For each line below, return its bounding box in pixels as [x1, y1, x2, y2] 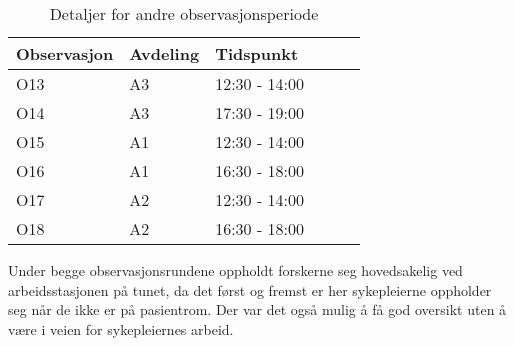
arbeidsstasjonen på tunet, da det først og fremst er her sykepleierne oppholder [8, 279, 492, 300]
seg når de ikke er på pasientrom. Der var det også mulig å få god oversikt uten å [8, 299, 507, 320]
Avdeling [129, 42, 200, 65]
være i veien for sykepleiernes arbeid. [8, 318, 234, 339]
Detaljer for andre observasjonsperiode [49, 2, 319, 25]
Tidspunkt [215, 42, 299, 65]
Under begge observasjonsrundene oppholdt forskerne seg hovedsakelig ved [8, 260, 463, 280]
